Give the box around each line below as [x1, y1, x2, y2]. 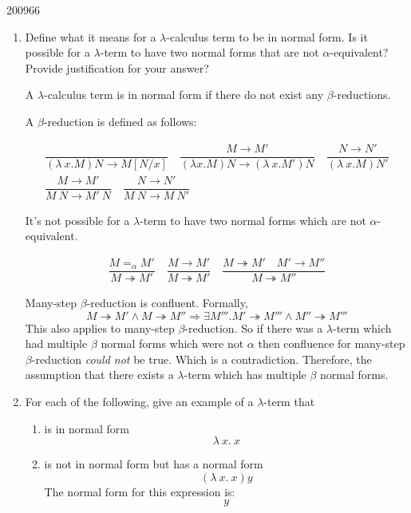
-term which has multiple [184, 366, 306, 383]
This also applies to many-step [25, 319, 175, 336]
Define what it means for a [25, 28, 156, 45]
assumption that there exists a [25, 366, 174, 383]
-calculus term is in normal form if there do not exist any [44, 86, 324, 103]
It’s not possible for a [25, 211, 130, 228]
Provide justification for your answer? [25, 59, 209, 76]
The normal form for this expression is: [44, 483, 235, 499]
